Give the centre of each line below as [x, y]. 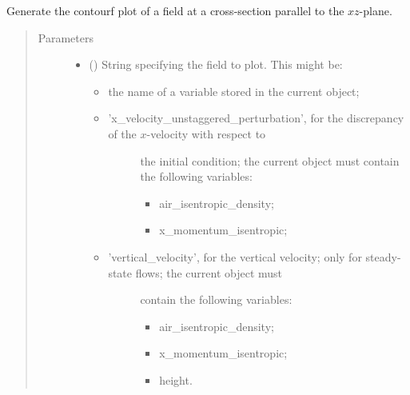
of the [122, 133]
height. [176, 379]
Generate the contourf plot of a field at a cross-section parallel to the [175, 10]
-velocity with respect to [206, 133]
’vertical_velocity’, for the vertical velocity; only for [235, 256]
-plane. [376, 10]
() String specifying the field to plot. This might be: [216, 64]
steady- [383, 256]
